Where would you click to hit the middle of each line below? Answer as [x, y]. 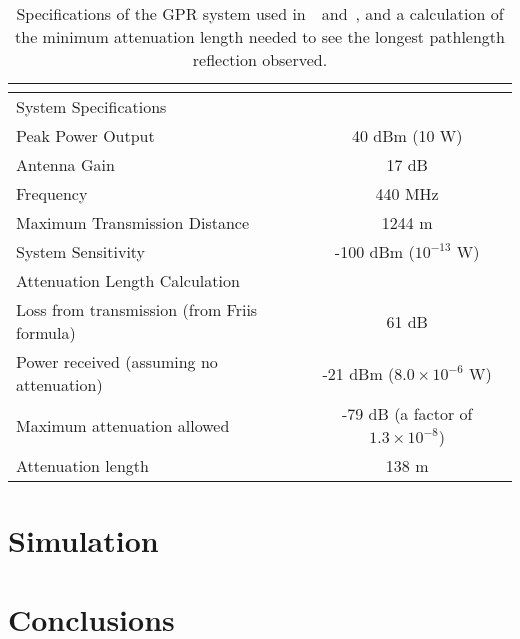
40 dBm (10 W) [407, 135]
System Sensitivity [81, 251]
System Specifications [91, 106]
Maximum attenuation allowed [123, 425]
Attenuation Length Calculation [128, 280]
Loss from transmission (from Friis [137, 309]
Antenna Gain [65, 164]
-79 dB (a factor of [407, 413]
